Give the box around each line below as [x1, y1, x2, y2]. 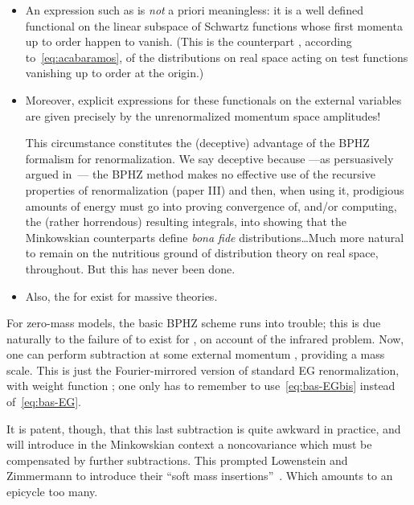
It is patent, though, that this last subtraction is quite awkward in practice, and [6, 420, 401, 437]
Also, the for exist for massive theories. [25, 287, 218, 304]
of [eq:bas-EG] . [6, 393, 81, 410]
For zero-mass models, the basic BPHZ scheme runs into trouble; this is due [6, 314, 381, 331]
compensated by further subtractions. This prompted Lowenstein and [6, 451, 348, 468]
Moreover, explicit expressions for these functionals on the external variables [25, 91, 402, 108]
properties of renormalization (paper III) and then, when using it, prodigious [25, 181, 404, 198]
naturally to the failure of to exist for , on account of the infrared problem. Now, [6, 330, 404, 347]
